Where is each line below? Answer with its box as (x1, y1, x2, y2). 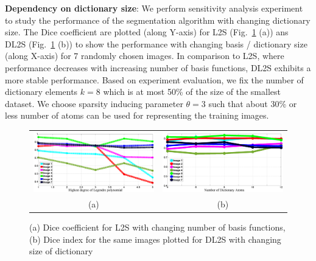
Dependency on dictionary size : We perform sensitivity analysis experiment (5, 2, 303, 14)
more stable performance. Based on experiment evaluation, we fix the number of (5, 73, 304, 86)
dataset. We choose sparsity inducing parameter (5, 97, 183, 110)
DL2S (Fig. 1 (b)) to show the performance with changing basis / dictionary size (5, 37, 307, 50)
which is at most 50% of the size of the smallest (103, 85, 281, 98)
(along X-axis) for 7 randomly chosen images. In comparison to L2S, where (5, 49, 284, 62)
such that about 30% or (208, 97, 297, 110)
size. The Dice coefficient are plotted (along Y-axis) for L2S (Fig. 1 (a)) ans (5, 26, 289, 38)
